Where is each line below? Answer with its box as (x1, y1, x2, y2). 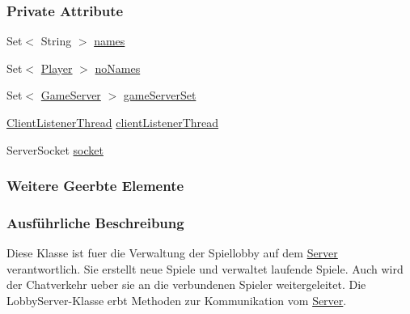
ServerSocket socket (6, 141, 104, 158)
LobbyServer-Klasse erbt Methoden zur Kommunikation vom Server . (6, 292, 347, 309)
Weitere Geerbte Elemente (6, 176, 184, 196)
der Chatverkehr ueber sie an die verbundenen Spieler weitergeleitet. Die (6, 276, 366, 293)
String (40, 32, 72, 49)
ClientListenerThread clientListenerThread (6, 114, 219, 130)
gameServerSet (123, 87, 197, 104)
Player (40, 59, 73, 76)
